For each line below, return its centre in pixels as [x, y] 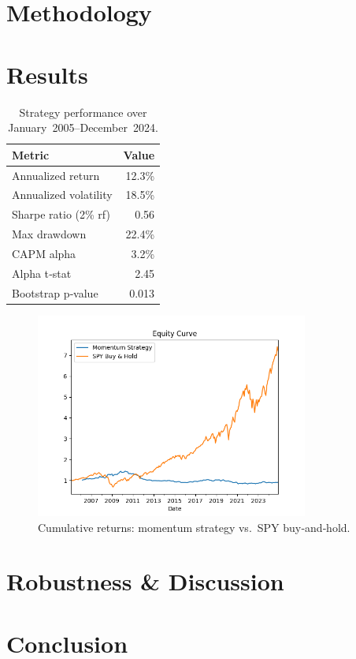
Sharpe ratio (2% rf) [61, 214]
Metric [31, 154]
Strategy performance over [83, 112]
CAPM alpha [44, 253]
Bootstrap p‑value [55, 292]
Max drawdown [49, 234]
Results [47, 74]
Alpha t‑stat [42, 273]
